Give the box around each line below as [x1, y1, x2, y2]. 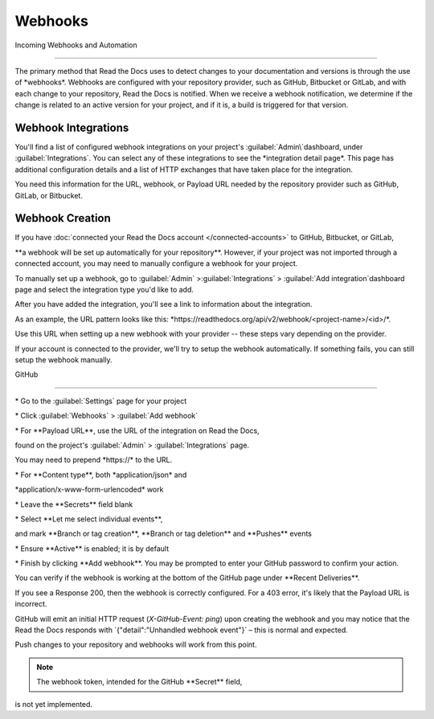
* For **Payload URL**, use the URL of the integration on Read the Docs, [14, 426, 260, 435]
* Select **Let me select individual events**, [14, 514, 163, 524]
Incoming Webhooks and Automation [14, 40, 137, 50]
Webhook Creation [14, 211, 112, 225]
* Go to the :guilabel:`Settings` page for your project [14, 396, 187, 406]
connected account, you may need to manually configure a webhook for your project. [14, 259, 298, 268]
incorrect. [14, 599, 47, 609]
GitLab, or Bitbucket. [14, 190, 84, 200]
